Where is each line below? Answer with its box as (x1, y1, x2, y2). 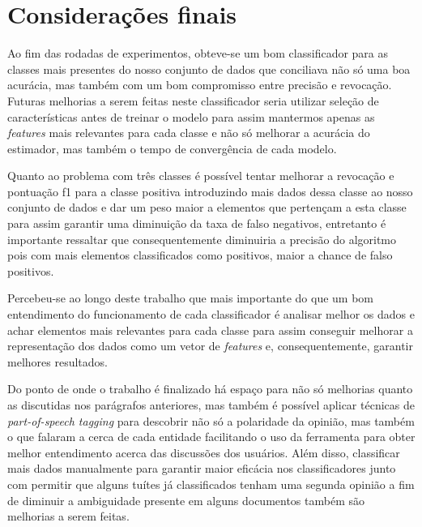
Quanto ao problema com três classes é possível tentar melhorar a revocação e (7, 167, 394, 184)
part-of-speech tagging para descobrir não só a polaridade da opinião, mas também (7, 412, 415, 429)
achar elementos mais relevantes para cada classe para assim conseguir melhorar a (7, 321, 413, 338)
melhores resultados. (7, 353, 108, 370)
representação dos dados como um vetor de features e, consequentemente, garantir (7, 337, 414, 354)
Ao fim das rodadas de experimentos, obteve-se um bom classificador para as (7, 45, 389, 62)
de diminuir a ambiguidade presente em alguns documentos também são (7, 491, 364, 508)
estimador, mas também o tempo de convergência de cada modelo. (7, 139, 337, 156)
